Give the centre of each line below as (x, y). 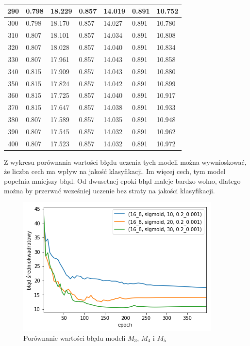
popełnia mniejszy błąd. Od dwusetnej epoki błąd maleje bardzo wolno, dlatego (122, 181)
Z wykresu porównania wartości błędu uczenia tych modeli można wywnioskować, (125, 162)
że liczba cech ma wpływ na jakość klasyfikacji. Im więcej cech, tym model (115, 171)
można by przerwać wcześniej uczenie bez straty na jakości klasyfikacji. (109, 190)
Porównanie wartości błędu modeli (75, 338)
